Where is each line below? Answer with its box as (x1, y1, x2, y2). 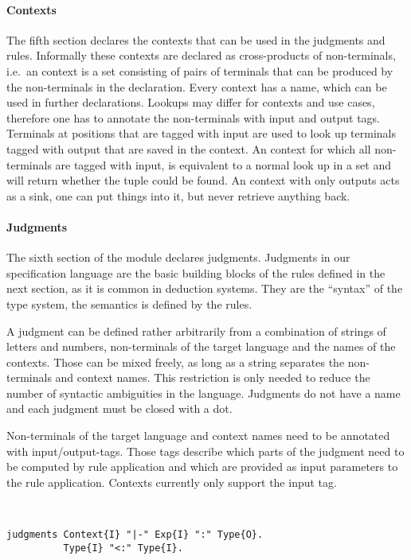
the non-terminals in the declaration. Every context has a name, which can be (6, 78, 387, 95)
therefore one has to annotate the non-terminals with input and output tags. (6, 109, 380, 126)
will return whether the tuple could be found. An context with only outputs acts (6, 172, 400, 189)
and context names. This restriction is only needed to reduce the (55, 369, 370, 386)
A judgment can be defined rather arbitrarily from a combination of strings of (6, 322, 386, 339)
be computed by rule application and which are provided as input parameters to (6, 458, 398, 475)
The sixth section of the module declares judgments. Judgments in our (6, 249, 350, 266)
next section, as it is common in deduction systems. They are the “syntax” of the (6, 280, 403, 297)
